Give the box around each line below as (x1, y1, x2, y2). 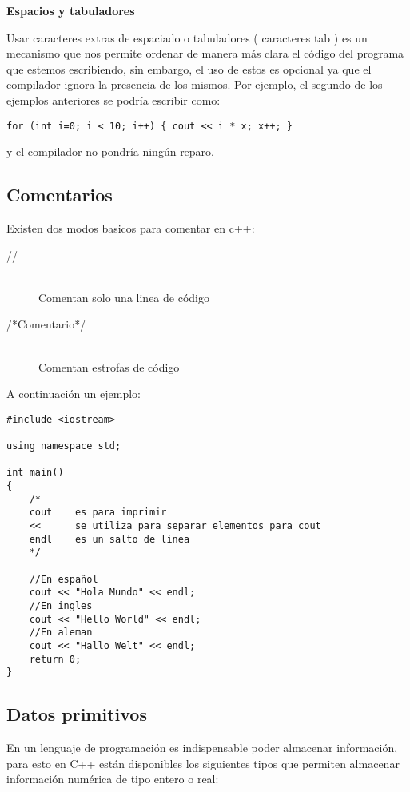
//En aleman (29, 627, 93, 639)
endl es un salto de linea (29, 533, 190, 545)
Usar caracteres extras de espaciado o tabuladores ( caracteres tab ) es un (6, 29, 368, 46)
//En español (29, 573, 98, 585)
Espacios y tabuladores (6, 2, 135, 18)
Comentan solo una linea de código (38, 289, 209, 305)
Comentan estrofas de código (38, 358, 180, 375)
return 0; (29, 653, 82, 665)
